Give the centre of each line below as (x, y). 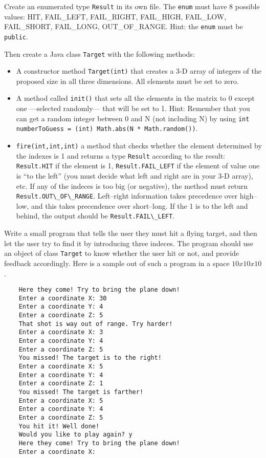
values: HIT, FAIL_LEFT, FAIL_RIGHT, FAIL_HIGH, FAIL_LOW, (115, 16)
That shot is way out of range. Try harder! (96, 324)
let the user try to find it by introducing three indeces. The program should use (129, 243)
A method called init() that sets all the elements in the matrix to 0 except (135, 98)
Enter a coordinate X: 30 (63, 298)
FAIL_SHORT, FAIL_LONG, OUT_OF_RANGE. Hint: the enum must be (124, 26)
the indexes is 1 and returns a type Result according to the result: (120, 155)
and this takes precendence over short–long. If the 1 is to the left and (139, 205)
